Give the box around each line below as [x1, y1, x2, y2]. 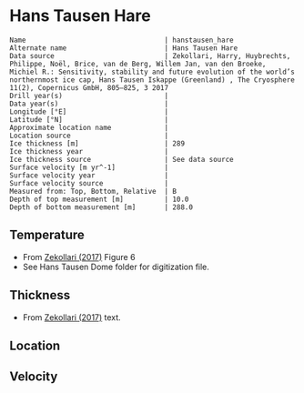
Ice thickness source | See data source [9, 155, 234, 164]
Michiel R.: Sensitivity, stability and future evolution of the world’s [9, 67, 296, 76]
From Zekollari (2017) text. [22, 311, 121, 323]
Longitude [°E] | [9, 106, 169, 116]
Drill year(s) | [9, 91, 169, 100]
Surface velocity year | [9, 170, 169, 180]
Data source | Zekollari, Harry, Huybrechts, [9, 51, 291, 60]
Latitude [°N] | [9, 115, 169, 124]
